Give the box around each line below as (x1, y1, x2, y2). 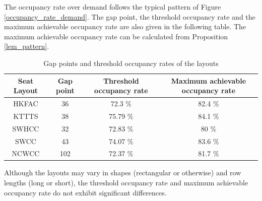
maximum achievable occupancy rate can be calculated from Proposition (4, 31, 228, 41)
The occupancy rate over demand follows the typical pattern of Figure (4, 2, 221, 12)
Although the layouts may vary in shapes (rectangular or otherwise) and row (4, 167, 241, 178)
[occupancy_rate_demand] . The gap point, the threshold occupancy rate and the (4, 11, 255, 22)
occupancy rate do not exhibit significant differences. (4, 187, 167, 197)
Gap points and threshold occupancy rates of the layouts (43, 57, 219, 68)
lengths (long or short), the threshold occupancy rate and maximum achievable (4, 177, 248, 188)
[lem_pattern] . (4, 41, 49, 51)
